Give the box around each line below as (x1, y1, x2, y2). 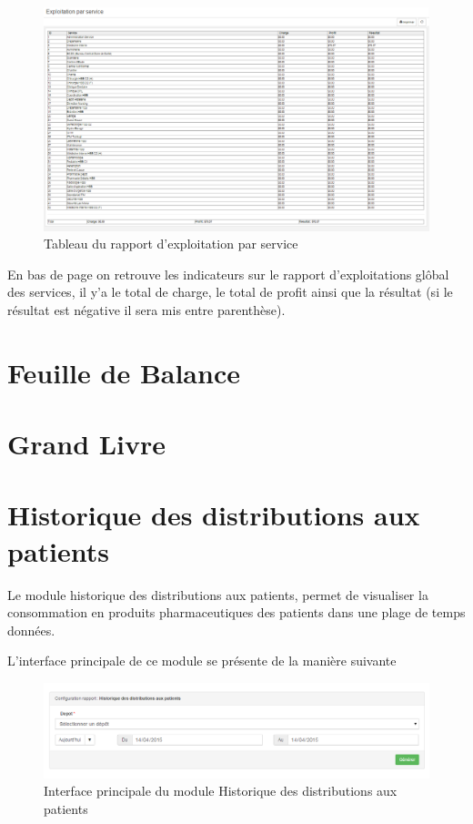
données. (7, 620, 55, 639)
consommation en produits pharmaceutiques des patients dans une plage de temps (7, 603, 466, 622)
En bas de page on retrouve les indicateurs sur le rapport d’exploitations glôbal (7, 264, 449, 283)
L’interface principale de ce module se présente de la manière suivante (7, 651, 397, 670)
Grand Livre (7, 425, 166, 463)
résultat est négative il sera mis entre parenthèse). (7, 300, 286, 319)
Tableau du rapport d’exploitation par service (44, 234, 298, 253)
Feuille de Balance (7, 353, 240, 391)
